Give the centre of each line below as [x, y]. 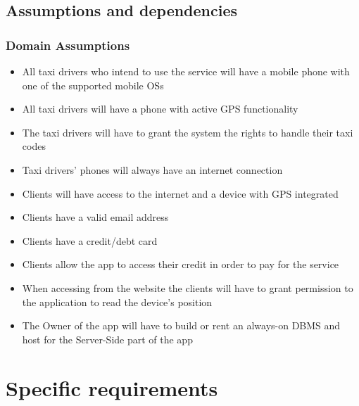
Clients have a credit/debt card [90, 240]
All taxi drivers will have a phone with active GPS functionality [160, 109]
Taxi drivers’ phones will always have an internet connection [152, 169]
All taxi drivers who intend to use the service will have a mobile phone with [186, 71]
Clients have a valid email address [95, 217]
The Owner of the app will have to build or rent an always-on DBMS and [181, 325]
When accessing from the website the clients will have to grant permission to [188, 287]
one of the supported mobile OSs [93, 85]
